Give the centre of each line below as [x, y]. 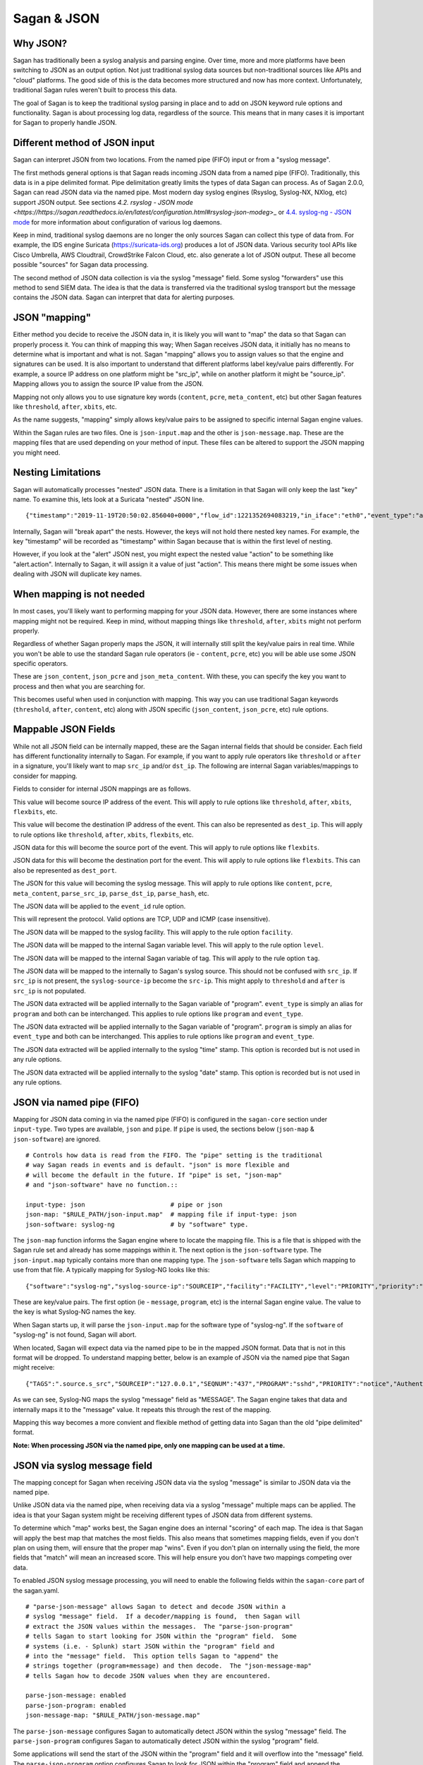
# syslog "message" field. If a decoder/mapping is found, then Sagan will [163, 1616]
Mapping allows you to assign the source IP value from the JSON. [108, 384]
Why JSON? [40, 43]
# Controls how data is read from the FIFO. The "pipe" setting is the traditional [174, 1155]
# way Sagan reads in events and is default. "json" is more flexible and [158, 1165]
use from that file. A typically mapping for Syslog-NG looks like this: [111, 1270]
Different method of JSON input [84, 143]
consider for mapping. [45, 776]
